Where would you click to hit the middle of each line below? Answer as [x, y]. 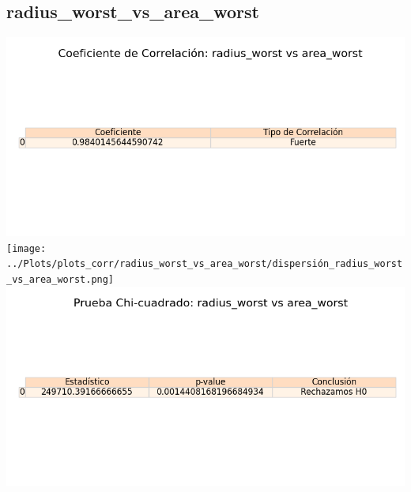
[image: [26, 248]
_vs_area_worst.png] [60, 280]
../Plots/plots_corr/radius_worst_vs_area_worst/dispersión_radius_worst [205, 264]
